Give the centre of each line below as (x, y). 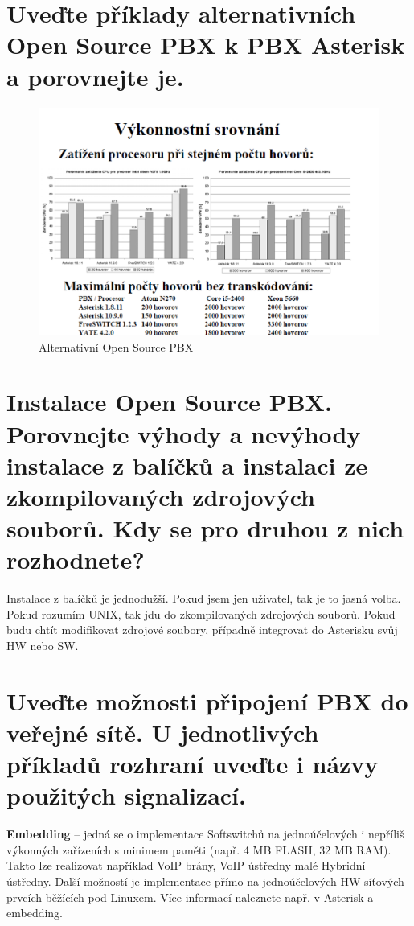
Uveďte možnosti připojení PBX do (207, 700)
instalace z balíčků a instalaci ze (187, 465)
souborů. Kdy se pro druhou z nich (205, 528)
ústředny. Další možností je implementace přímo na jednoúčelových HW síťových (205, 881)
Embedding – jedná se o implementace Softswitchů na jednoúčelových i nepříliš (205, 834)
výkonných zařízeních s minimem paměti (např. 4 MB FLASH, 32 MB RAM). (199, 849)
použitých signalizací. (126, 795)
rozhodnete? (76, 560)
